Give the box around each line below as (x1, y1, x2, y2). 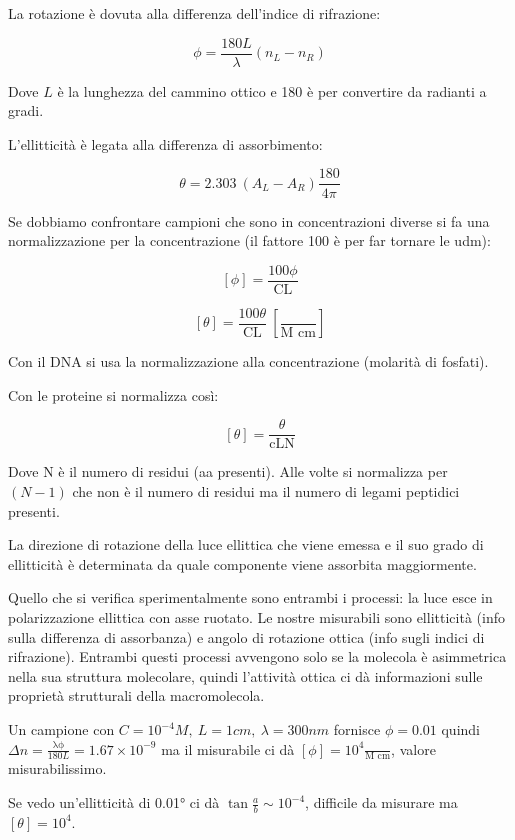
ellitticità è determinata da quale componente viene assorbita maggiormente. (8, 553, 477, 574)
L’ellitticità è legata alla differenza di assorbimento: (8, 133, 323, 154)
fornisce (333, 719, 381, 739)
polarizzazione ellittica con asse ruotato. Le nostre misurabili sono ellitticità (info (8, 607, 505, 628)
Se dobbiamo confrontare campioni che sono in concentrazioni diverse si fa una (8, 210, 490, 231)
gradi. (8, 100, 44, 121)
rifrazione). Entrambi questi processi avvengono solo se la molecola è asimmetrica (8, 646, 507, 667)
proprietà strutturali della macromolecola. (8, 685, 265, 706)
